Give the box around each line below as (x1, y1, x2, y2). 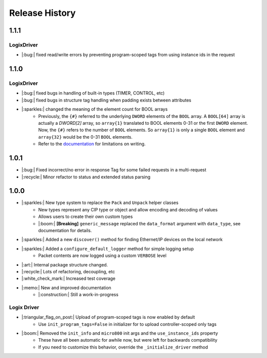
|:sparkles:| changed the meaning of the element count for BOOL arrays (21, 106, 168, 112)
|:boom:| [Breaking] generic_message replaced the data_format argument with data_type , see (38, 220, 241, 226)
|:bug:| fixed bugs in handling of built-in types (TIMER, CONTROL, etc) (21, 90, 165, 96)
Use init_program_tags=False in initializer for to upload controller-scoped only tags (38, 321, 217, 327)
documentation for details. (38, 227, 92, 233)
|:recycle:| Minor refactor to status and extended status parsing (21, 174, 151, 180)
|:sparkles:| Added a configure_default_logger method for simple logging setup (21, 246, 194, 252)
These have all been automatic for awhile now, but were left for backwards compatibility (38, 337, 218, 343)
